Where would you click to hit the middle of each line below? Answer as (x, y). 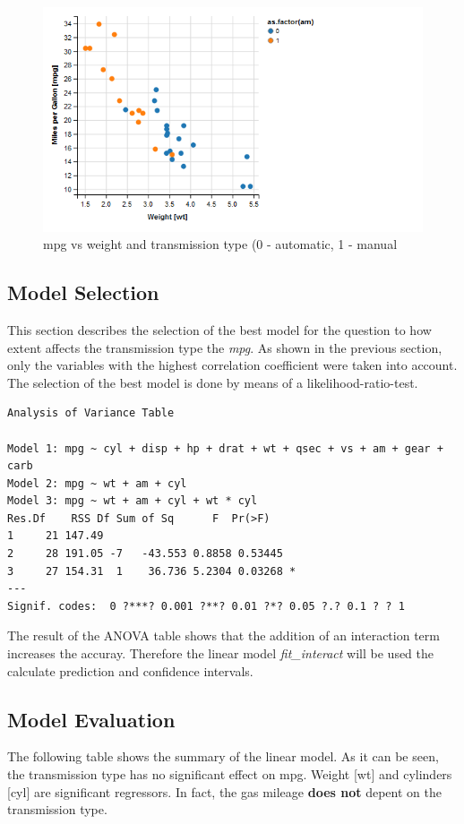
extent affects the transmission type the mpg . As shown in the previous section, (225, 347)
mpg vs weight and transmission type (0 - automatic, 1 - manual (220, 244)
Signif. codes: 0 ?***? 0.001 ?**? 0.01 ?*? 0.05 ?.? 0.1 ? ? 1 (206, 606)
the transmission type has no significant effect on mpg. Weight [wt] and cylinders (230, 774)
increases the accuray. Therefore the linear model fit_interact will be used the (221, 653)
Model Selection (83, 292)
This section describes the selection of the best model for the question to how (219, 329)
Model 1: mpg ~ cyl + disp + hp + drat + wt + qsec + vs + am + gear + (225, 448)
